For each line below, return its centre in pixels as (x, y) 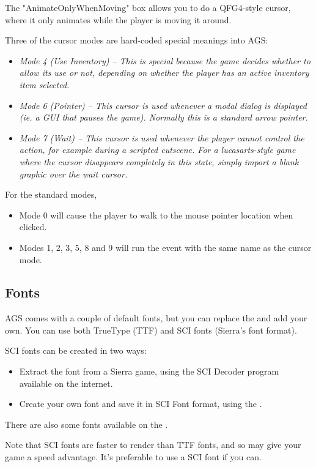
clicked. (33, 227)
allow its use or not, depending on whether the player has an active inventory (164, 73)
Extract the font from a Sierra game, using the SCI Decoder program (149, 371)
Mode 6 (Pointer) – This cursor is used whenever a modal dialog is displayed (163, 105)
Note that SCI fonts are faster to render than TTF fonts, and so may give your (153, 445)
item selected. (44, 84)
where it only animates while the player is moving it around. (118, 19)
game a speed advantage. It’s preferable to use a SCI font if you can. (133, 457)
